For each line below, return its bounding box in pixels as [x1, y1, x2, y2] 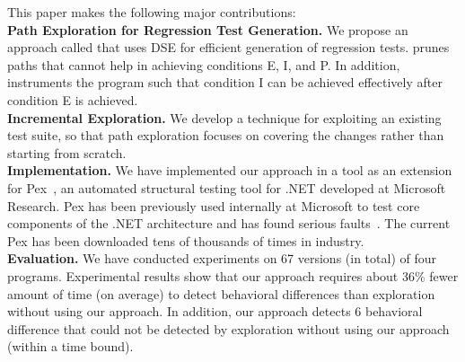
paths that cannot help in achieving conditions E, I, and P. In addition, [7, 55, 400, 74]
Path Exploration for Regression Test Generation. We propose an [7, 20, 408, 39]
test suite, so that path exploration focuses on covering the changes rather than [7, 126, 444, 145]
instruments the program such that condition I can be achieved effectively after [7, 73, 443, 92]
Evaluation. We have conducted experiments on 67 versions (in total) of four [7, 249, 437, 268]
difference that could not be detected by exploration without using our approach [7, 319, 450, 338]
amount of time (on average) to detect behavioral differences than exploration [7, 284, 435, 303]
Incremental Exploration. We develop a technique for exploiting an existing [7, 108, 442, 127]
